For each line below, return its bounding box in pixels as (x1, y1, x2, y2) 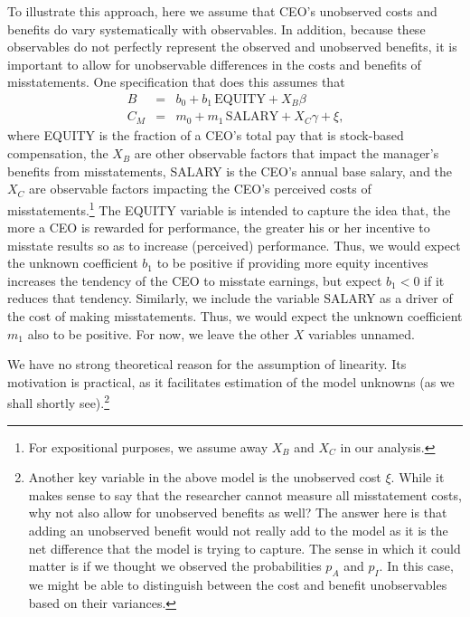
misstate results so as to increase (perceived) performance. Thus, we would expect (7, 235, 461, 254)
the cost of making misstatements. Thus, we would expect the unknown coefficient (7, 307, 463, 326)
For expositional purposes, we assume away (28, 437, 268, 456)
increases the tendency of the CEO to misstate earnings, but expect (7, 271, 382, 290)
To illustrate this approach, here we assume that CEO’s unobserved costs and (7, 2, 437, 20)
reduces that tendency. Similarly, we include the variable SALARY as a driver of (7, 289, 453, 308)
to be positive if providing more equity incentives (156, 253, 428, 272)
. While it (390, 468, 445, 487)
